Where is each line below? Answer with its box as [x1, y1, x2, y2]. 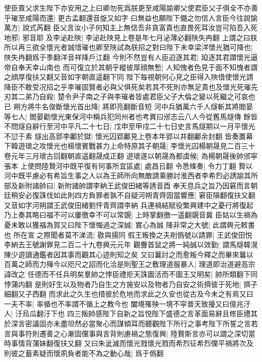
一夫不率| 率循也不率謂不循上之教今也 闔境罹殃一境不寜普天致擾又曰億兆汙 [4, 298, 251, 309]
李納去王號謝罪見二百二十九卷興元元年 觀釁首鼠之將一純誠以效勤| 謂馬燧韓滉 [4, 239, 258, 250]
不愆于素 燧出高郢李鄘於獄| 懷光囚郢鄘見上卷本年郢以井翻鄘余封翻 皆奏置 [4, 130, 246, 141]
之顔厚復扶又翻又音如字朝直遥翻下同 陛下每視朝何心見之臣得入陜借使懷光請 [4, 71, 253, 82]
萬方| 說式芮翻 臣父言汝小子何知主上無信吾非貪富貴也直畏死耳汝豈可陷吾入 [4, 22, 251, 33]
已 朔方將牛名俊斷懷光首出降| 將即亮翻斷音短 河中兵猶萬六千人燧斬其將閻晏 [4, 101, 253, 111]
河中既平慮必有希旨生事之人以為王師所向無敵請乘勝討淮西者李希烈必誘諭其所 [4, 170, 258, 181]
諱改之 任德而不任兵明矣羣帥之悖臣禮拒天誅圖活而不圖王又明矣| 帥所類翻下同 [4, 269, 258, 279]
